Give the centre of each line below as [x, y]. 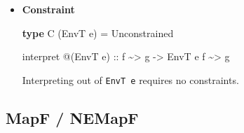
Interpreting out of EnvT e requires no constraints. [130, 79]
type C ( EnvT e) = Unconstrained [98, 33]
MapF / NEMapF [72, 117]
